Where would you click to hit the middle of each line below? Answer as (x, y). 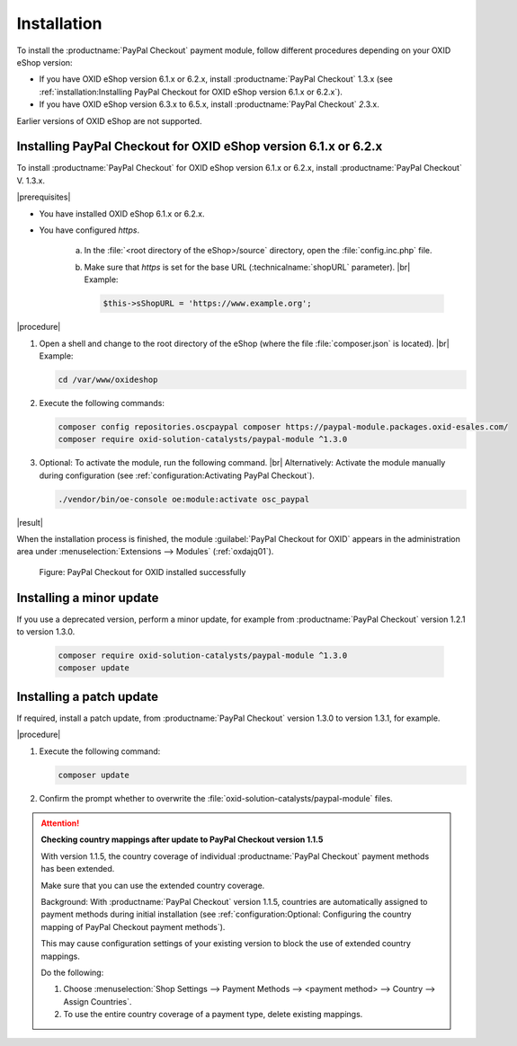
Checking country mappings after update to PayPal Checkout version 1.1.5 (182, 839)
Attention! (60, 823)
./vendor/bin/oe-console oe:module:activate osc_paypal (184, 499)
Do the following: (72, 972)
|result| (30, 522)
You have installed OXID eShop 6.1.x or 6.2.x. (122, 213)
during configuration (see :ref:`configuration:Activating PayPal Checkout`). (177, 475)
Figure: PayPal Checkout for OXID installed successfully (143, 572)
